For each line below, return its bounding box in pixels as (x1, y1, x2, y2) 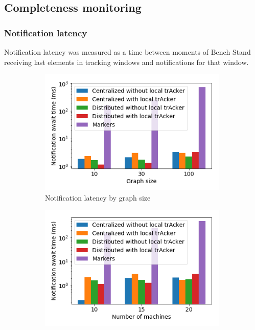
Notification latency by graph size (45, 192, 151, 203)
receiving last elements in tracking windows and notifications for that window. (4, 56, 249, 67)
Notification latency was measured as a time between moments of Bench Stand (4, 47, 251, 57)
